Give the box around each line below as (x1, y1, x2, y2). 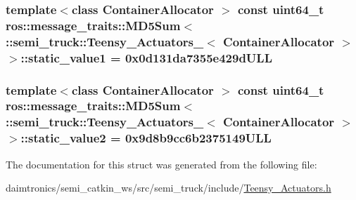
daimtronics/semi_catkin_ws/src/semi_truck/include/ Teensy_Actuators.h (6, 180, 331, 195)
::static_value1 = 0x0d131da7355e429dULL (20, 48, 272, 66)
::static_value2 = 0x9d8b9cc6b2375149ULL (20, 129, 272, 147)
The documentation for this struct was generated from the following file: (6, 156, 317, 171)
